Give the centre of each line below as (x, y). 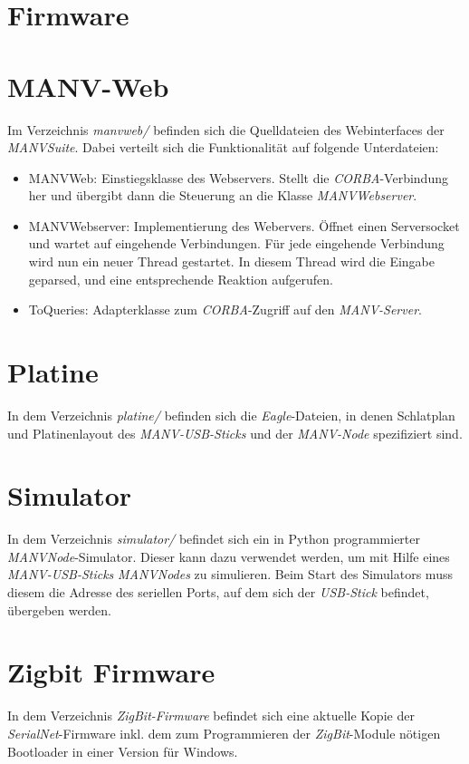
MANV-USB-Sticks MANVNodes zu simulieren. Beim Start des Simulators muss (230, 574)
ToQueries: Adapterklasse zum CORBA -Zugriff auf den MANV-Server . (225, 309)
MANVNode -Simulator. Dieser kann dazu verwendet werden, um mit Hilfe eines (229, 556)
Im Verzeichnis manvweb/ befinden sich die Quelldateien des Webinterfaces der (226, 129)
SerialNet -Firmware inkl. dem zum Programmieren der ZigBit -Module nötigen (224, 733)
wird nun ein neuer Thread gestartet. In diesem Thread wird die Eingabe (232, 261)
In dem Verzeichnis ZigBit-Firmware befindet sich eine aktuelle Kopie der (211, 716)
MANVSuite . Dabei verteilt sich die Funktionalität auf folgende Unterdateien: (223, 147)
